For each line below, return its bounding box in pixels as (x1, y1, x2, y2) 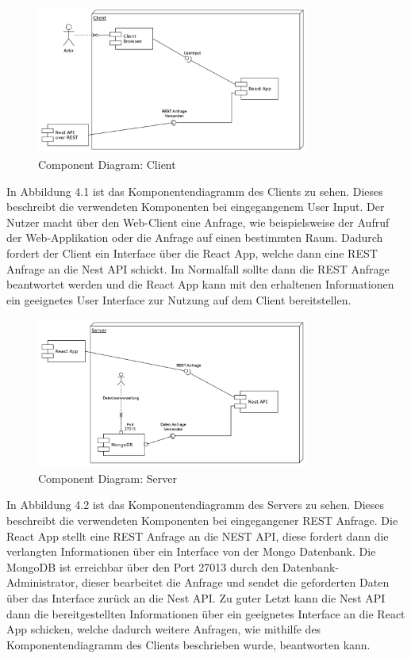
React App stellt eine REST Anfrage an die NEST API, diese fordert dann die (6, 527, 389, 544)
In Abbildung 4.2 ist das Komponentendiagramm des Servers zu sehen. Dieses (6, 496, 385, 513)
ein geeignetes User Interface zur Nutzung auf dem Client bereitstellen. (6, 291, 351, 308)
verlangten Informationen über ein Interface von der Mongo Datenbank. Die (6, 543, 376, 560)
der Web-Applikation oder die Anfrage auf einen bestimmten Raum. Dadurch (6, 229, 383, 246)
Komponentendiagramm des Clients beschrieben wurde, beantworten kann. (6, 636, 371, 652)
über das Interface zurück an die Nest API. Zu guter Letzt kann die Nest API (6, 589, 386, 606)
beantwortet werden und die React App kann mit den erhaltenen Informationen (6, 276, 394, 293)
